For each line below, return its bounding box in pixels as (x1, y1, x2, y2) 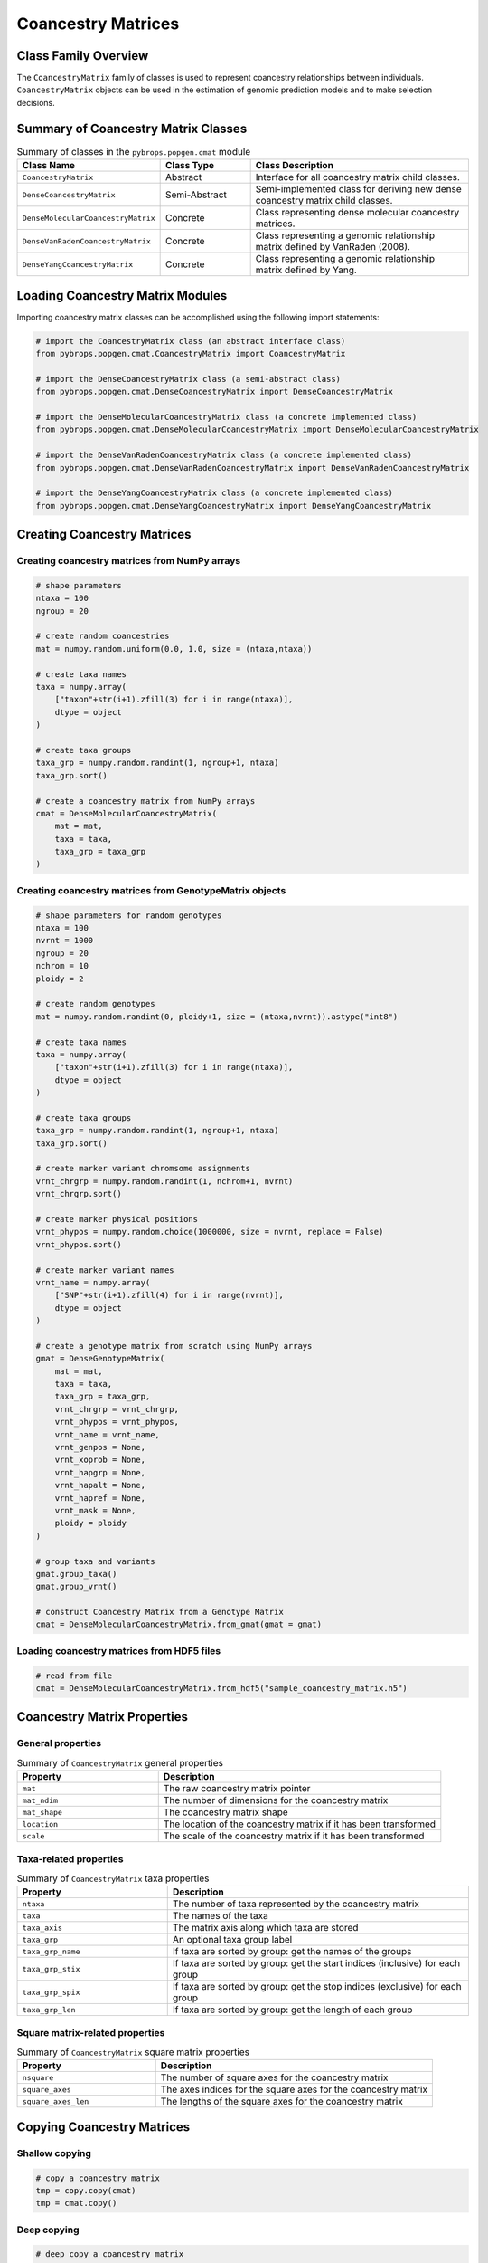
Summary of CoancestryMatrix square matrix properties (16, 2046, 250, 2058)
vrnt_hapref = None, (54, 1493, 146, 1503)
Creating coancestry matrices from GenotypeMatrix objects (16, 883, 286, 896)
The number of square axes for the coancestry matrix (160, 2071, 389, 2084)
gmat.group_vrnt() (35, 1581, 117, 1592)
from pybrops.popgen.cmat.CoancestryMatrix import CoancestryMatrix (35, 349, 346, 359)
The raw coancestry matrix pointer (163, 1782, 311, 1795)
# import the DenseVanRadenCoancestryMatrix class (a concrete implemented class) (35, 450, 413, 461)
